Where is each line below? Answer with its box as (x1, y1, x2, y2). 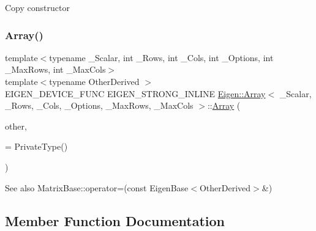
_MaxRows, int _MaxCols (5, 63, 106, 76)
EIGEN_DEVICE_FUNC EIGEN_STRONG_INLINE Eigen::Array (5, 87, 266, 100)
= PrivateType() (5, 140, 68, 153)
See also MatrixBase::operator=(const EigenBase (5, 181, 189, 194)
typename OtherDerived (49, 75, 140, 87)
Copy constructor (5, 1, 70, 13)
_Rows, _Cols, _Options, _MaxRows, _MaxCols (5, 99, 194, 112)
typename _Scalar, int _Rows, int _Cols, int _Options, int (49, 51, 274, 64)
